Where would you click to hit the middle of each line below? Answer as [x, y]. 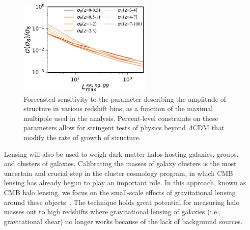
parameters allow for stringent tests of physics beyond [105, 128]
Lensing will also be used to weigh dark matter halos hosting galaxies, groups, [121, 154]
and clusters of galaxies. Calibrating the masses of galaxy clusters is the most [120, 163]
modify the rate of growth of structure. [82, 137]
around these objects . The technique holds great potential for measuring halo [122, 202]
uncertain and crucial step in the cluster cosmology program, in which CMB [119, 173]
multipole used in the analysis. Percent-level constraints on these [121, 118]
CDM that [208, 128]
